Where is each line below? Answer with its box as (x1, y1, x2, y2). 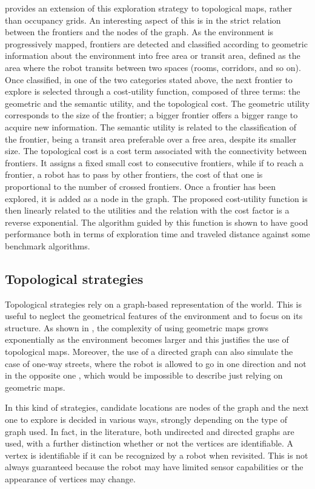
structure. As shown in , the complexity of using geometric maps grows (5, 321, 268, 334)
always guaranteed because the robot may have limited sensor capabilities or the (5, 460, 303, 473)
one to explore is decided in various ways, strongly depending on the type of (5, 413, 287, 426)
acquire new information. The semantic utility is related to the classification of (5, 120, 297, 133)
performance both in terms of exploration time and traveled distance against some (5, 228, 310, 240)
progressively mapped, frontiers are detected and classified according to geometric (5, 37, 308, 50)
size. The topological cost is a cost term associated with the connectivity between (5, 144, 307, 157)
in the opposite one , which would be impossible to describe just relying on (5, 369, 283, 382)
